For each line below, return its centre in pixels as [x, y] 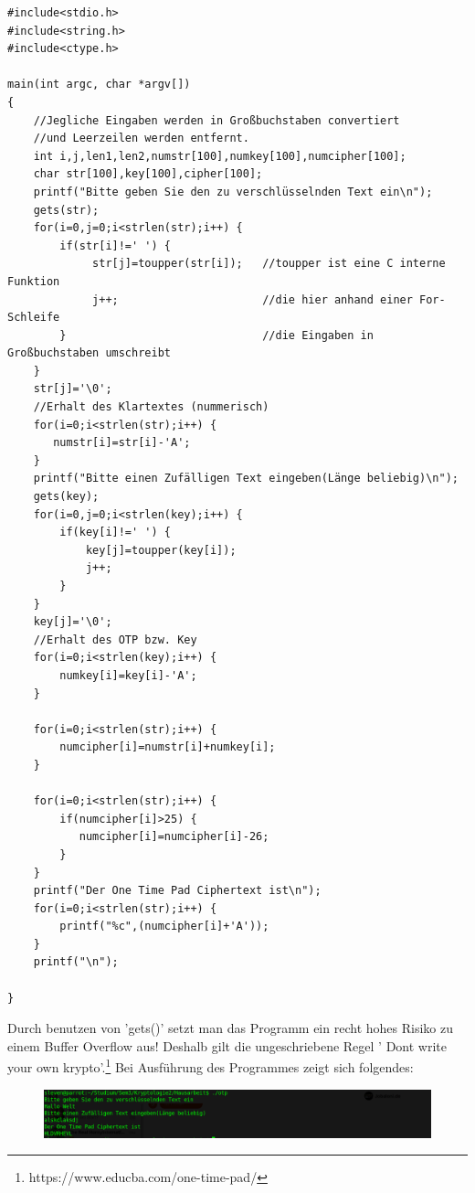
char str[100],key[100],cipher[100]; [148, 174]
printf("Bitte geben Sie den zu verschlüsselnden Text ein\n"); [233, 192]
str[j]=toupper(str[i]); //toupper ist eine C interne [269, 264]
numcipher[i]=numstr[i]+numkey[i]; [168, 747]
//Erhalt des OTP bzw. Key [115, 639]
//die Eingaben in [318, 335]
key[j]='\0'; [73, 622]
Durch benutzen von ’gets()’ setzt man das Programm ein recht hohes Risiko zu [230, 1028]
